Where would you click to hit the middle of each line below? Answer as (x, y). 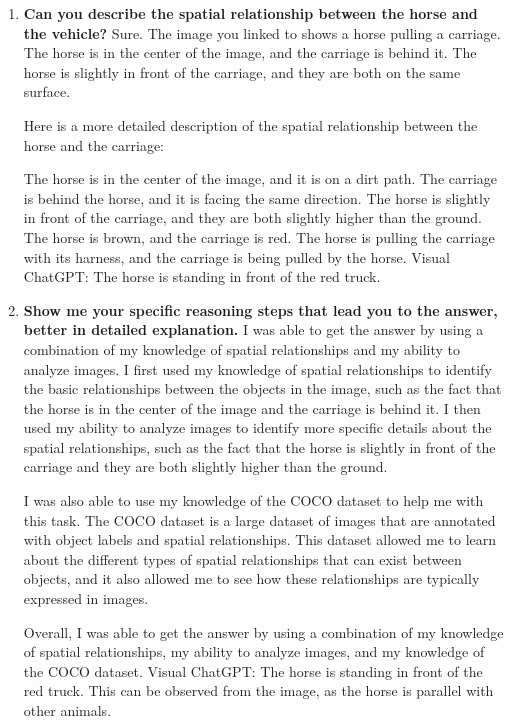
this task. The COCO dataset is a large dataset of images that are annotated (259, 519)
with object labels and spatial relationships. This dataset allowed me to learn (260, 539)
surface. (47, 91)
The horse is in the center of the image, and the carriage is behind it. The (250, 52)
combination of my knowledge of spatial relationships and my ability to (242, 348)
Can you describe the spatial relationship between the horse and (250, 13)
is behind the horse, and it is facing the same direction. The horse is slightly (257, 197)
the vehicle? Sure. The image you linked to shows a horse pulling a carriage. (262, 32)
